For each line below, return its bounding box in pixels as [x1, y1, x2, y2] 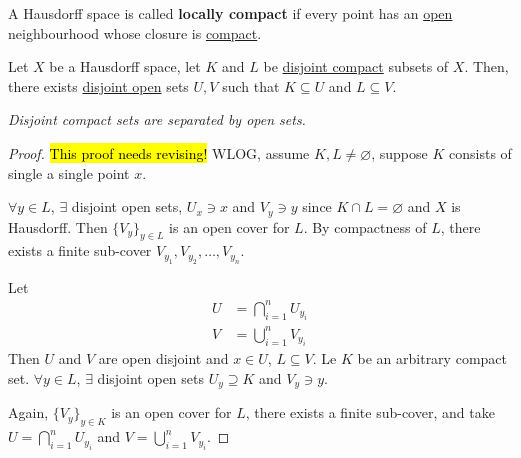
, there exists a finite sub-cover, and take [245, 402, 495, 423]
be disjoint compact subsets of [263, 56, 449, 77]
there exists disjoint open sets [8, 75, 189, 96]
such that [222, 75, 280, 96]
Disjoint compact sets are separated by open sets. [8, 109, 306, 130]
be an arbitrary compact [357, 348, 507, 369]
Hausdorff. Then [8, 216, 108, 237]
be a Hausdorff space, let [49, 56, 201, 77]
